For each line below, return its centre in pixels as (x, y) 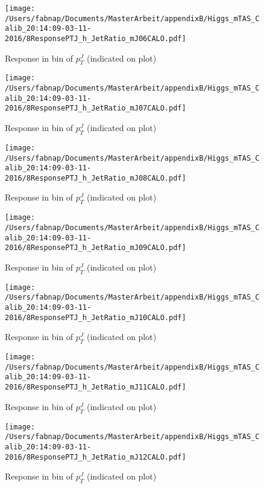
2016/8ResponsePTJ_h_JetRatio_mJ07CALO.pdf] (96, 108)
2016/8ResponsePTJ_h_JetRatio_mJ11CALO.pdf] (96, 387)
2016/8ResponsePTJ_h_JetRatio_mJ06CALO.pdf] (96, 38)
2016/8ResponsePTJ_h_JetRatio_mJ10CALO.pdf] (96, 317)
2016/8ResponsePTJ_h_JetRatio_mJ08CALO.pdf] (96, 178)
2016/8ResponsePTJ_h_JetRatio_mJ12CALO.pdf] (96, 457)
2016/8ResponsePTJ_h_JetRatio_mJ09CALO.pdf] (96, 248)
